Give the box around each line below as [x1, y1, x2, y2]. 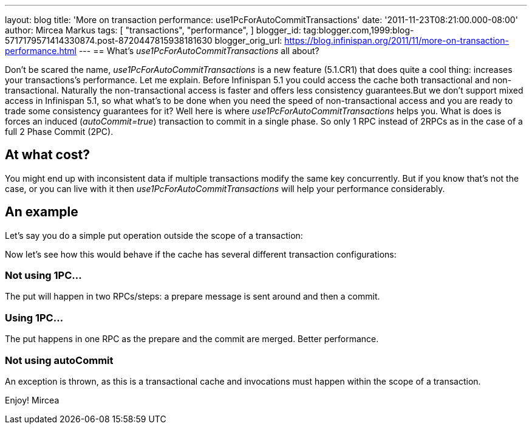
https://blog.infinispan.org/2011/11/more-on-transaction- [284, 35, 509, 46]
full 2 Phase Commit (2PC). [5, 126, 114, 137]
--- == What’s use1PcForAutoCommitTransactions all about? [78, 46, 319, 56]
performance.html [5, 46, 77, 56]
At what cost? [5, 147, 90, 163]
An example [5, 204, 78, 220]
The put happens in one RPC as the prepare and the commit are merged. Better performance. [5, 334, 379, 345]
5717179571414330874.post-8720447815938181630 [5, 35, 213, 46]
